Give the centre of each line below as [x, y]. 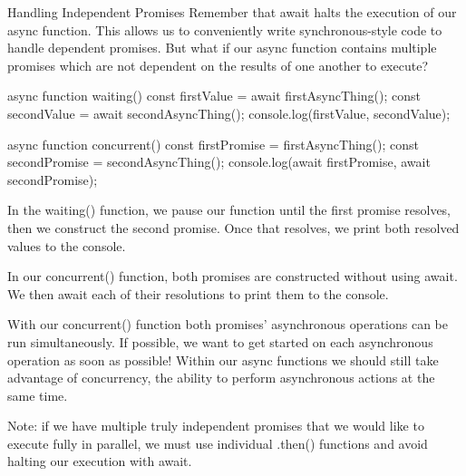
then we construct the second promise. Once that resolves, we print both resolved [233, 227]
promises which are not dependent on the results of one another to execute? [218, 65]
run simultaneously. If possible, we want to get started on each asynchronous [220, 341]
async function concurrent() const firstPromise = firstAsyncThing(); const [214, 144]
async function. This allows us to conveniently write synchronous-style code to [225, 29]
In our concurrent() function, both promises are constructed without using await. [233, 276]
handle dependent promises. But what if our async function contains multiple [222, 48]
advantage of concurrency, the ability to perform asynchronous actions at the [221, 378]
